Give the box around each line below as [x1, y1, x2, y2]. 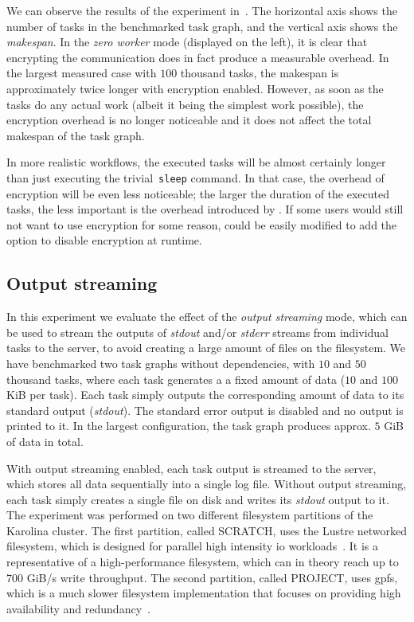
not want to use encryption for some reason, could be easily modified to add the [6, 216, 397, 233]
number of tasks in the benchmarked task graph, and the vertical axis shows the [6, 18, 398, 34]
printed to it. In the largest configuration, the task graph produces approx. [6, 417, 371, 434]
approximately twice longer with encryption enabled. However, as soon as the [6, 80, 384, 96]
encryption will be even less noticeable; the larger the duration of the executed [6, 185, 389, 201]
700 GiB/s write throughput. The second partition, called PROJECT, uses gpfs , [6, 569, 398, 585]
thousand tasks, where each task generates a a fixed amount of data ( [6, 370, 346, 387]
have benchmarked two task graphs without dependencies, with [6, 354, 315, 371]
